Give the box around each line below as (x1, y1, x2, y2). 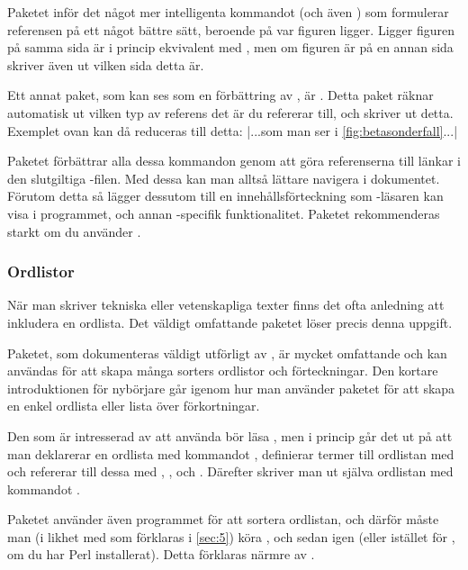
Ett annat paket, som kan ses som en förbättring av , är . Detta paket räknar (7, 86, 434, 104)
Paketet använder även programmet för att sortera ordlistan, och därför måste (7, 510, 439, 529)
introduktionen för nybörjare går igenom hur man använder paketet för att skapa (7, 378, 455, 397)
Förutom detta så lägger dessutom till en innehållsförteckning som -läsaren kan (7, 186, 444, 205)
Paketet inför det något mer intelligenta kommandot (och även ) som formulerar (7, 3, 449, 21)
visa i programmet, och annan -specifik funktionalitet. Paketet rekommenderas (7, 204, 440, 222)
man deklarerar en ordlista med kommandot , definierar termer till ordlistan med (7, 444, 454, 463)
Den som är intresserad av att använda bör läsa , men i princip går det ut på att (7, 426, 453, 445)
